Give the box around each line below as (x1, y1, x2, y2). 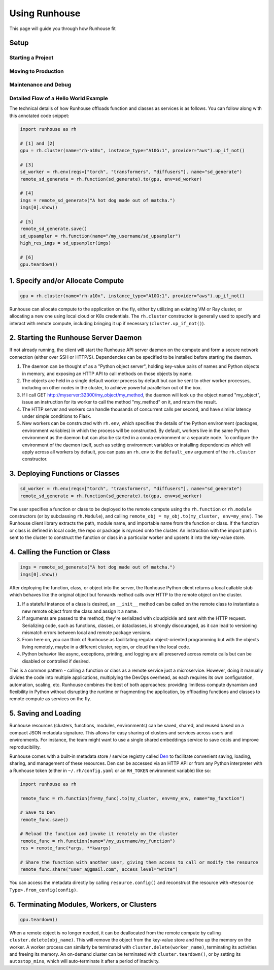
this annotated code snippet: (9, 112, 70, 119)
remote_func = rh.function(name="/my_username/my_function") (20, 838, 176, 844)
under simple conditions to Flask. (22, 413, 91, 419)
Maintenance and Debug (9, 81, 72, 89)
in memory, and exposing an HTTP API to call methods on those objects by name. (22, 370, 193, 377)
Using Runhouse (9, 8, 81, 19)
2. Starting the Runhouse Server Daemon (9, 333, 142, 342)
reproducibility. (9, 744, 41, 750)
